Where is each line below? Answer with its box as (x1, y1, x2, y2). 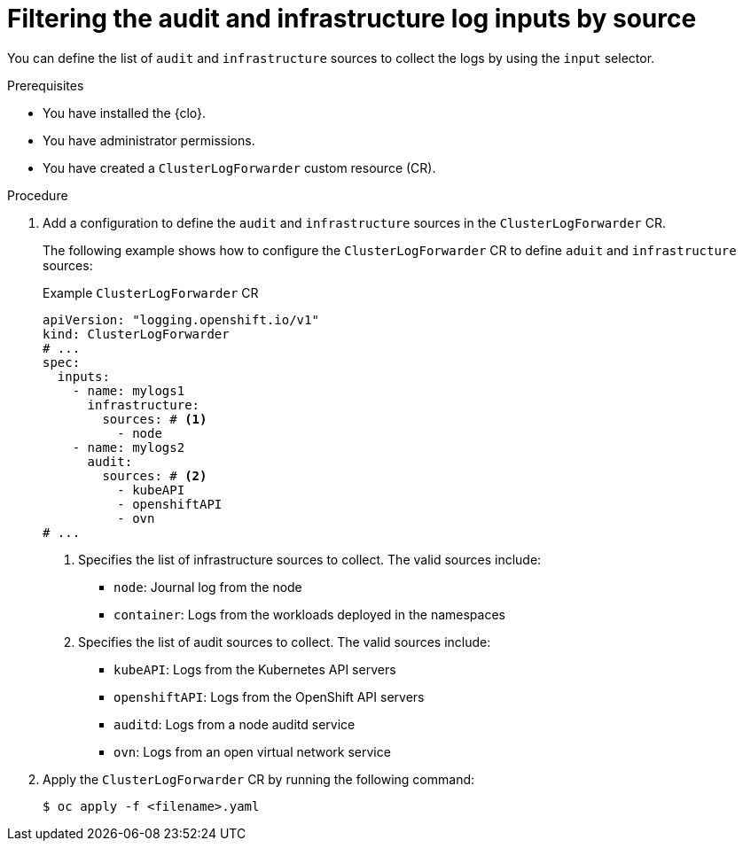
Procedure (7, 187, 68, 203)
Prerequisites (7, 77, 84, 93)
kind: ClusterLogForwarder (43, 326, 230, 341)
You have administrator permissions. (43, 132, 255, 148)
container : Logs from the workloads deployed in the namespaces (113, 606, 505, 622)
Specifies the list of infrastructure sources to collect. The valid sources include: (78, 551, 542, 567)
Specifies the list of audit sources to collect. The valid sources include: (78, 634, 491, 650)
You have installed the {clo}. (43, 105, 207, 121)
